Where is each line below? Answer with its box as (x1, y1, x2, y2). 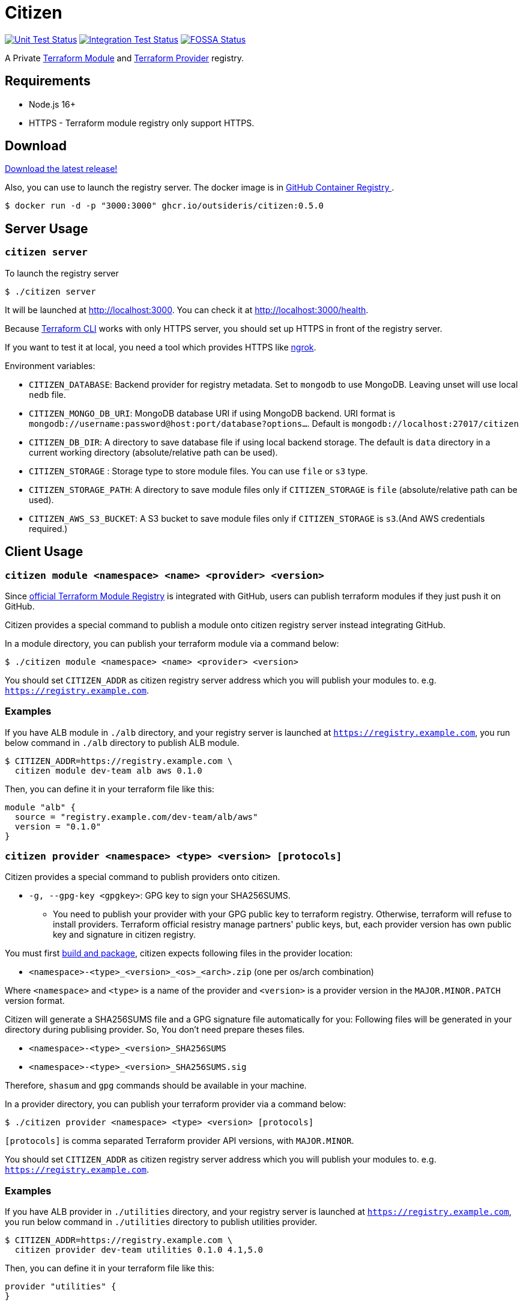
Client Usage (5, 544, 83, 560)
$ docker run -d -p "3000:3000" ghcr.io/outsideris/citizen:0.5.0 (5, 201, 324, 211)
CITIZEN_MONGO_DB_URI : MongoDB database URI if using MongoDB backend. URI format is (29, 408, 396, 418)
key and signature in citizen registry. (53, 929, 196, 940)
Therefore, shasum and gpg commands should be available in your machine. (5, 1080, 307, 1091)
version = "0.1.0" (14, 821, 101, 831)
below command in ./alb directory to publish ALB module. (5, 737, 240, 748)
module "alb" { (5, 802, 76, 812)
